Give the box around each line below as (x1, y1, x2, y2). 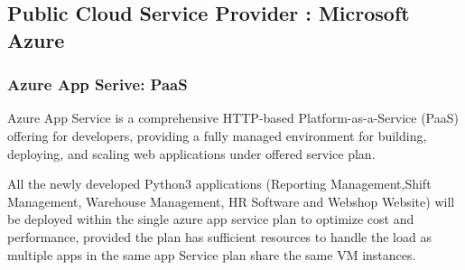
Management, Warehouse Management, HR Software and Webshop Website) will (7, 191, 455, 210)
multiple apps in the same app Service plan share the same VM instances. (7, 245, 416, 264)
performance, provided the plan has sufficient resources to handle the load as (7, 227, 432, 246)
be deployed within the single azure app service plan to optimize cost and (7, 209, 414, 228)
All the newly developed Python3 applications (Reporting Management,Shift (7, 174, 432, 193)
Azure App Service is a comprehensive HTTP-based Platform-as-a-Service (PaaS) (7, 108, 459, 127)
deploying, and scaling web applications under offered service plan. (7, 144, 376, 163)
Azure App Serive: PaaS (7, 73, 188, 96)
